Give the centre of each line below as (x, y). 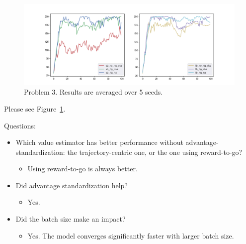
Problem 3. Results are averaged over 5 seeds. (93, 92)
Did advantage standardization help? (72, 185)
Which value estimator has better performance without (99, 142)
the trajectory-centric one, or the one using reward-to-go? (155, 152)
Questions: (20, 125)
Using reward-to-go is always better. (82, 169)
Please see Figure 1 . (35, 108)
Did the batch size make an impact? (71, 219)
